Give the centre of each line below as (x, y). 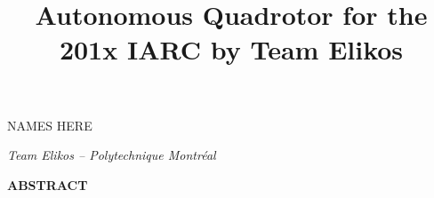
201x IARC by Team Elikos (231, 49)
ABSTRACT (48, 184)
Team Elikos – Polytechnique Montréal (112, 155)
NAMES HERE (50, 125)
